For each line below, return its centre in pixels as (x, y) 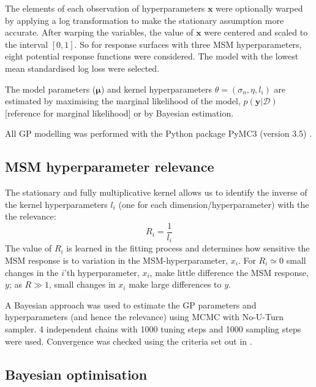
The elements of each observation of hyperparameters (105, 8)
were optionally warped (259, 8)
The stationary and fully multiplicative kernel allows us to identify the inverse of (156, 192)
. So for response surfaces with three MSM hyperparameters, (188, 44)
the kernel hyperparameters (56, 204)
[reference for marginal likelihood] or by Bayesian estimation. (119, 113)
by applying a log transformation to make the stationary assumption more (145, 20)
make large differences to (175, 284)
